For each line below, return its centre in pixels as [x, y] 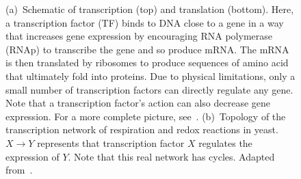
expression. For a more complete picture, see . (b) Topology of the [146, 116]
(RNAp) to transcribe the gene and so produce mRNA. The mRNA [147, 49]
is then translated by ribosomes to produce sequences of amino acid [147, 63]
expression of [32, 156]
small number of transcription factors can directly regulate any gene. [149, 89]
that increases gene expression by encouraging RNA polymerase [139, 36]
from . [19, 170]
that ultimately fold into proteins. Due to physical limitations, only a [150, 75]
